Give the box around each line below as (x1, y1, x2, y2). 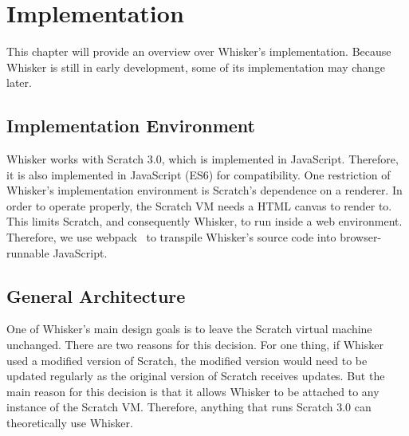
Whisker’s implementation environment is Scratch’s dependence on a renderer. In (6, 182, 403, 198)
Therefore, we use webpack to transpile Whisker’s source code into (6, 229, 336, 245)
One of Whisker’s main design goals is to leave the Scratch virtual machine (6, 320, 372, 337)
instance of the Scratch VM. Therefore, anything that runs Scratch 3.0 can (6, 399, 372, 415)
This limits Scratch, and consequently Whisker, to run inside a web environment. (6, 213, 403, 230)
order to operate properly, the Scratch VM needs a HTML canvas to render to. (6, 197, 392, 214)
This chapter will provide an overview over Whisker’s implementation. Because (6, 43, 391, 60)
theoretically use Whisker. (6, 414, 133, 431)
